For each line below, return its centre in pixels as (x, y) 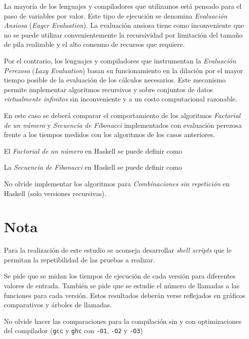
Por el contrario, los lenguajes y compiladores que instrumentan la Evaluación (120, 60)
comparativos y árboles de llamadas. (58, 305)
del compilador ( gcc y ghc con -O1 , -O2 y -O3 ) (73, 330)
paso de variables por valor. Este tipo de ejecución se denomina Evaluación (116, 15)
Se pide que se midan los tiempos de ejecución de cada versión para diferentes (120, 276)
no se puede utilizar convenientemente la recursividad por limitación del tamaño (123, 34)
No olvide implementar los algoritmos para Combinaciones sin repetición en (117, 183)
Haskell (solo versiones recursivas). (55, 193)
